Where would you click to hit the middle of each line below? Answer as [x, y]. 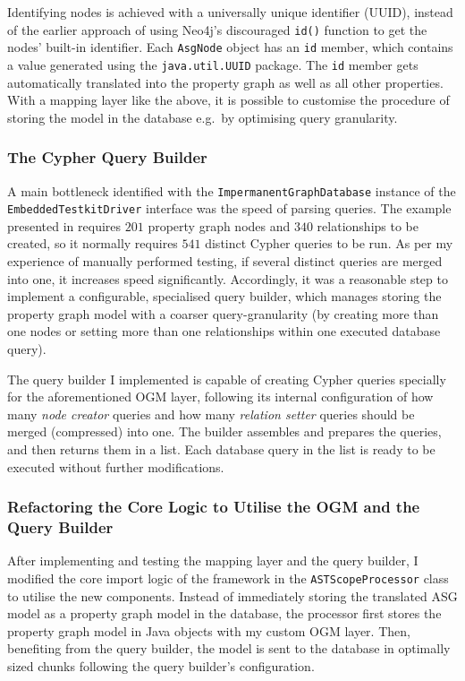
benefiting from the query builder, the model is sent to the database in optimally [229, 648]
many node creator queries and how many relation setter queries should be [211, 414]
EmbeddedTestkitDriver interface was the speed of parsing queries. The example [229, 208]
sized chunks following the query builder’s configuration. [161, 665]
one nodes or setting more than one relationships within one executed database [224, 331]
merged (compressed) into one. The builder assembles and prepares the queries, [224, 431]
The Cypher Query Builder [107, 157]
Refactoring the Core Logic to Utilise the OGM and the [214, 507]
